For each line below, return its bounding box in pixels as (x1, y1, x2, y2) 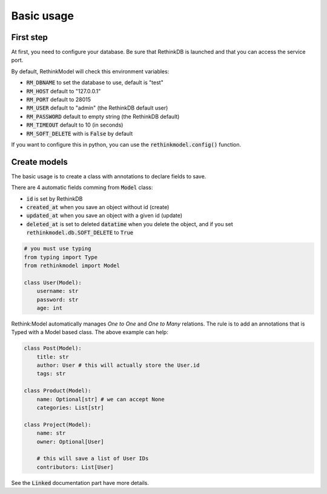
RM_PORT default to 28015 (26, 96, 91, 103)
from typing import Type (24, 253, 98, 261)
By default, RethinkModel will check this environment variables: (11, 67, 170, 75)
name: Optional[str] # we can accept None (36, 396, 165, 402)
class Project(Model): (24, 421, 91, 428)
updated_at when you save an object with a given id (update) (26, 212, 183, 219)
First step (11, 32, 48, 42)
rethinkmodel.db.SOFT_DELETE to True (26, 229, 134, 236)
